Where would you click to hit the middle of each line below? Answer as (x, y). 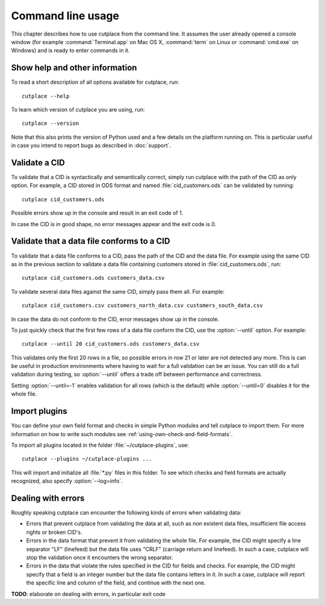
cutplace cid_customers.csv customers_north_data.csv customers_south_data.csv (142, 306)
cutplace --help (46, 96)
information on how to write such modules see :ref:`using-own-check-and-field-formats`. (122, 434)
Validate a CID (38, 163)
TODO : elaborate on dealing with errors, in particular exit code (88, 594)
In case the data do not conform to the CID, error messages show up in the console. (115, 319)
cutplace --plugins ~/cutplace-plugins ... (87, 459)
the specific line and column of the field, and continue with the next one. (116, 583)
